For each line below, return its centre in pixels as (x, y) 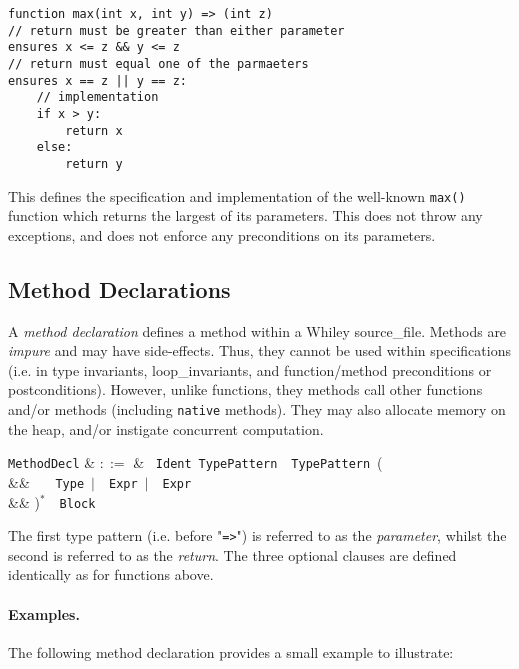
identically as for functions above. (111, 574)
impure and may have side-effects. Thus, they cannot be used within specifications (259, 350)
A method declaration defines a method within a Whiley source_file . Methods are (257, 330)
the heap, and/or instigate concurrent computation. (166, 428)
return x (94, 130)
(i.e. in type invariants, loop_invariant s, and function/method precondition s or (250, 369)
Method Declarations (119, 288)
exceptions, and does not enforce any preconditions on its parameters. (222, 234)
